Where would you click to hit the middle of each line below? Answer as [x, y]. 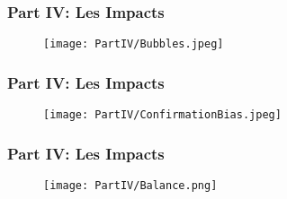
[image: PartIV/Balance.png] [130, 185]
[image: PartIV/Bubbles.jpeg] [134, 44]
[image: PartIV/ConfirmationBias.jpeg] [162, 115]
